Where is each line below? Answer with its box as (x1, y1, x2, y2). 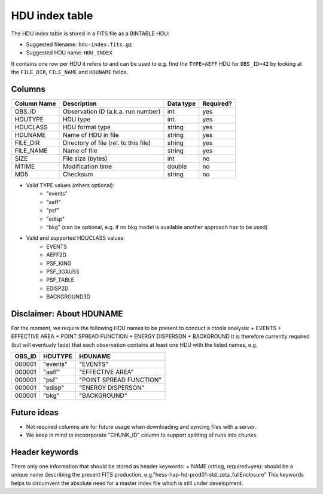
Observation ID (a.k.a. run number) (63, 108, 161, 116)
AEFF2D (46, 251, 67, 258)
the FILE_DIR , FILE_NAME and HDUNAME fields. (11, 69, 128, 76)
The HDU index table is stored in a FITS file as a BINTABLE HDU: (11, 30, 170, 37)
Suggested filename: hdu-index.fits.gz (26, 41, 133, 48)
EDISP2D (46, 285, 69, 292)
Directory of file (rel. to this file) (63, 139, 151, 147)
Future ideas (11, 407, 59, 417)
